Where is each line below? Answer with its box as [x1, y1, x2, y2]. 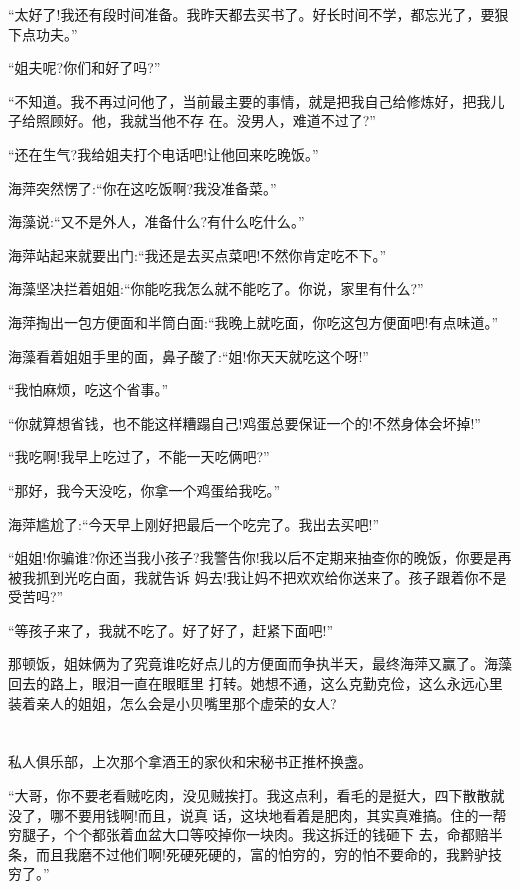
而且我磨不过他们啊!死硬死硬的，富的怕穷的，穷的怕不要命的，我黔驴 [35, 843, 488, 864]
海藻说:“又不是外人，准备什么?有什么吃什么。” [8, 211, 305, 232]
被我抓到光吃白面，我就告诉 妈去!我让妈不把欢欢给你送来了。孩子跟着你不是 [8, 566, 507, 587]
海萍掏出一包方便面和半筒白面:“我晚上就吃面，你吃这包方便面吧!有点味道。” [8, 311, 498, 332]
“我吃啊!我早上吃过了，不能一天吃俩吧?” [8, 446, 270, 467]
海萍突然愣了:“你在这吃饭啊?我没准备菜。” [8, 177, 277, 198]
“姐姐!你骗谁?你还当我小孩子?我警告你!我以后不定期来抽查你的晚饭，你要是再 [8, 547, 512, 568]
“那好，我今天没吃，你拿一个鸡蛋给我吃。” [8, 479, 281, 500]
